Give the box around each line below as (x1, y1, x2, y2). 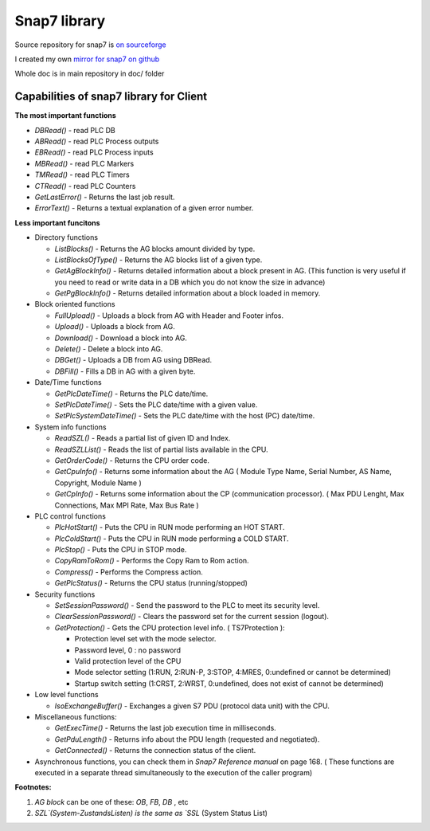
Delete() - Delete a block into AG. (54, 344, 163, 354)
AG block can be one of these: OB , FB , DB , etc (34, 797, 189, 806)
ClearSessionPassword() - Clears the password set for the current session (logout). (54, 612, 330, 621)
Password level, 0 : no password (74, 645, 182, 655)
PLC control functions (34, 511, 107, 521)
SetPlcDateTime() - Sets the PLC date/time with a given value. (54, 400, 258, 410)
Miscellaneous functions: (34, 711, 117, 721)
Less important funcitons (14, 218, 100, 227)
